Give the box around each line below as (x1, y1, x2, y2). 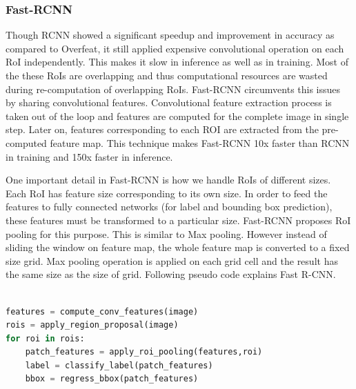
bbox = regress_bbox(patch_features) (25, 374, 199, 384)
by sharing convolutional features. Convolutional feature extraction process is (6, 95, 332, 110)
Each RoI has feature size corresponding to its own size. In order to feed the (6, 186, 328, 200)
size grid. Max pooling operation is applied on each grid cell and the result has (6, 253, 338, 268)
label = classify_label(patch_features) (25, 360, 213, 370)
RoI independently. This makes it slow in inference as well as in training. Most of (6, 54, 348, 69)
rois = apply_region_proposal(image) (6, 320, 179, 330)
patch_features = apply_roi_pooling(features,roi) (25, 347, 263, 357)
